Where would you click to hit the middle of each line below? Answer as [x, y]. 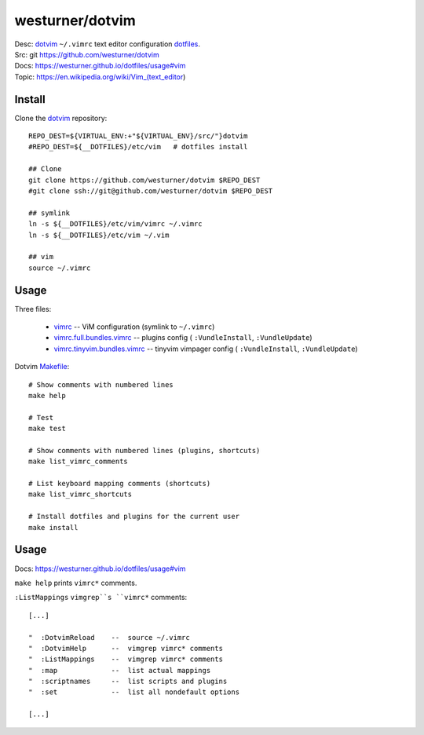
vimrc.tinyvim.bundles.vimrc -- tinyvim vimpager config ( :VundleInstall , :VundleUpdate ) [206, 349]
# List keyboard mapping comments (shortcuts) [120, 484]
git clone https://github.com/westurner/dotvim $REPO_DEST [144, 180]
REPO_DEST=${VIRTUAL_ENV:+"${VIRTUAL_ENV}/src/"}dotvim [138, 136]
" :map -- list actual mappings [120, 670]
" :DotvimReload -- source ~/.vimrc [109, 637]
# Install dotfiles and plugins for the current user [134, 517]
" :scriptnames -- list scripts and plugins [128, 682]
